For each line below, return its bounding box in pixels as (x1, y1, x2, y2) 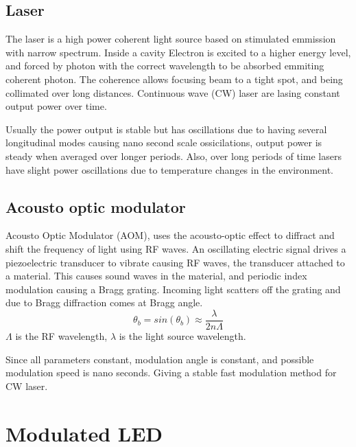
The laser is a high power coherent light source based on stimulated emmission (5, 32, 336, 46)
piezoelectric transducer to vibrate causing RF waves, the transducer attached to (5, 255, 345, 269)
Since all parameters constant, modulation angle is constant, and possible (5, 352, 314, 366)
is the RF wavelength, (15, 328, 108, 343)
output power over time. (5, 99, 107, 113)
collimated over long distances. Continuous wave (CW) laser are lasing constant (5, 85, 340, 100)
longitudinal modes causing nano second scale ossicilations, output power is (5, 135, 322, 150)
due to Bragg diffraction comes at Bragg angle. (5, 295, 203, 310)
